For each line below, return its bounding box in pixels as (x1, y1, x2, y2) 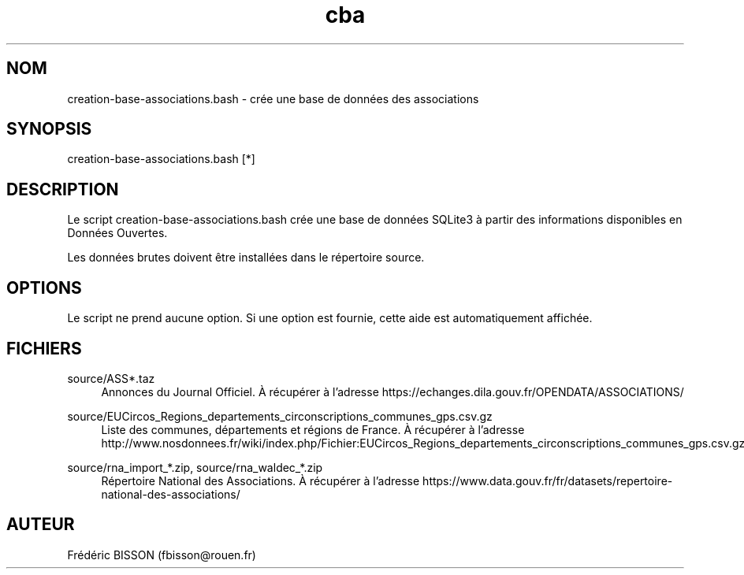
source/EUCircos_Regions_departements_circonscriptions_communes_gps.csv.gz (67, 409, 493, 423)
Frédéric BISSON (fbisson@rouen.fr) (67, 547, 256, 562)
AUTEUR (6, 514, 75, 535)
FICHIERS (6, 338, 82, 358)
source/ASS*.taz (67, 371, 155, 385)
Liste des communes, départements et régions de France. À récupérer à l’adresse (101, 422, 525, 436)
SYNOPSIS (6, 119, 92, 139)
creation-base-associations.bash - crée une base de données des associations (67, 91, 479, 106)
